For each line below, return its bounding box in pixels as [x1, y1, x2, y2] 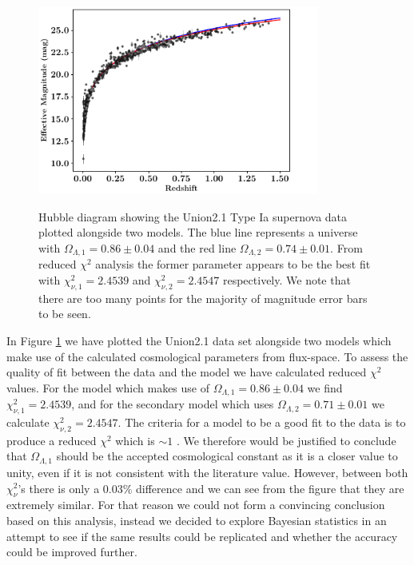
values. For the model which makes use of [6, 379, 209, 396]
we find [307, 379, 343, 396]
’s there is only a [18, 479, 100, 496]
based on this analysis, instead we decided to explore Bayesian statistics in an [6, 511, 387, 528]
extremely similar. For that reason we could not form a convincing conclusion [6, 496, 385, 513]
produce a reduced [6, 432, 97, 448]
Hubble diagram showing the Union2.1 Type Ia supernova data [38, 208, 348, 225]
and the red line [157, 240, 237, 257]
